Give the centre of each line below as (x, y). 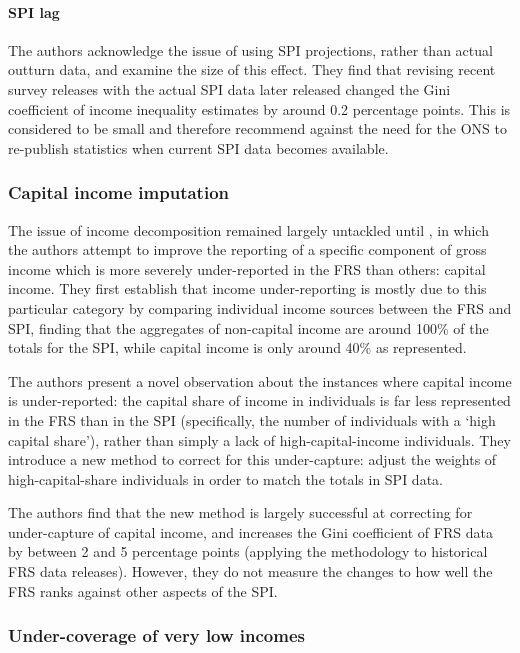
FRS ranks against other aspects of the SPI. (143, 590)
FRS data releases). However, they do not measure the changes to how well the (250, 571)
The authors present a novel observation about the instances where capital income (260, 380)
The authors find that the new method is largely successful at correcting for (240, 512)
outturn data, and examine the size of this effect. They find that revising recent (252, 69)
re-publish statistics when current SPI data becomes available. (198, 147)
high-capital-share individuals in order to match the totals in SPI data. (225, 478)
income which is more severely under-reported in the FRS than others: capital (247, 268)
